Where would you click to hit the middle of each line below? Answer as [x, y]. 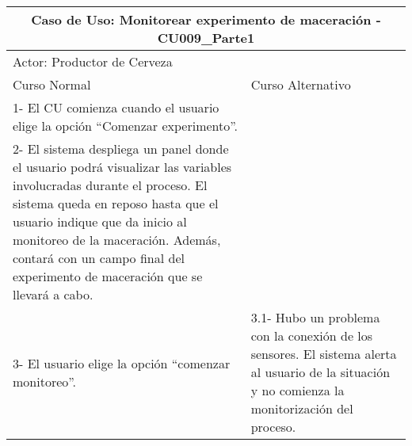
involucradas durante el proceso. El [110, 185]
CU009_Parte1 [206, 38]
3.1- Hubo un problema [315, 317]
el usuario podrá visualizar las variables [122, 167]
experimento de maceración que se [108, 276]
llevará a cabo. [53, 294]
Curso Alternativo [301, 84]
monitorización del [302, 408]
